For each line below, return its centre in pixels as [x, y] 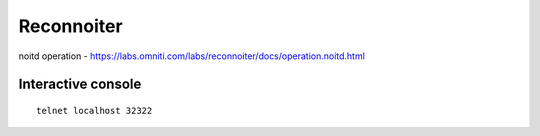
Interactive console [80, 84]
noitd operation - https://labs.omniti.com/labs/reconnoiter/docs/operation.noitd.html [191, 56]
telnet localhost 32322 [94, 110]
